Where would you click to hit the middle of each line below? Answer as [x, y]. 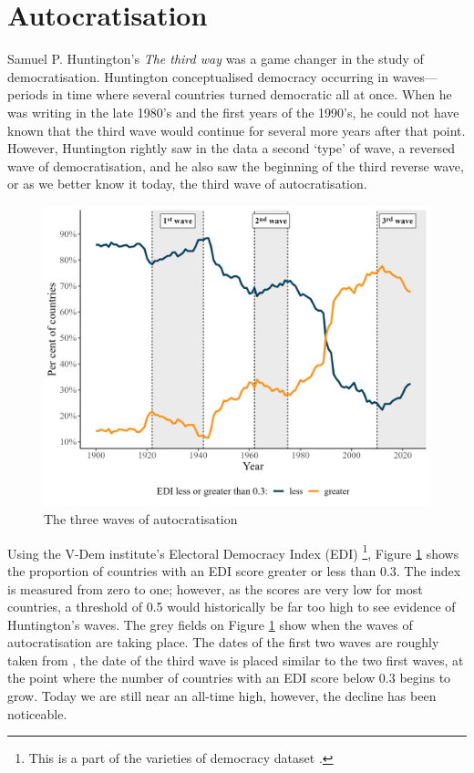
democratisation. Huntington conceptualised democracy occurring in [198, 76]
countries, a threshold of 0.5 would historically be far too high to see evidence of [232, 607]
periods [28, 94]
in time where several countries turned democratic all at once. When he [252, 94]
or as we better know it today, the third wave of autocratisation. [187, 184]
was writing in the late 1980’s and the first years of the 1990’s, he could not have [233, 112]
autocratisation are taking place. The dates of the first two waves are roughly [223, 642]
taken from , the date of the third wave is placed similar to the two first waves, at [236, 660]
